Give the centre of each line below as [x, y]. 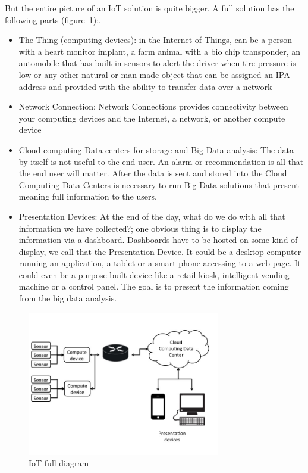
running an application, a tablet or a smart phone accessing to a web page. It [160, 263]
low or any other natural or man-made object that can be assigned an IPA [154, 74]
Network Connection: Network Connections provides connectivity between [153, 106]
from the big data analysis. [68, 298]
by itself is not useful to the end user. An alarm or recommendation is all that [161, 161]
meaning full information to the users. [88, 196]
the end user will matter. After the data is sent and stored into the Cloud [153, 173]
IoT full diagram [59, 463]
